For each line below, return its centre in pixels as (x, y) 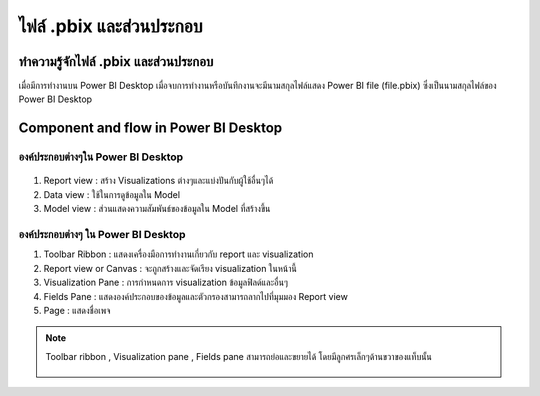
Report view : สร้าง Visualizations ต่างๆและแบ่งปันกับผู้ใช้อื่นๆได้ (158, 181)
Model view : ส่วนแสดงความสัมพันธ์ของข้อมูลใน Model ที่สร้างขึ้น (157, 209)
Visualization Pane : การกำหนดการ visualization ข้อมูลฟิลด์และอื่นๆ (166, 282)
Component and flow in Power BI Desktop (150, 128)
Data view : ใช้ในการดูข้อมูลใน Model (111, 194)
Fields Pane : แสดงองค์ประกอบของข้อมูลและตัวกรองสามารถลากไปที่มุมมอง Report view (196, 296)
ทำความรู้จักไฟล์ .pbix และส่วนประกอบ (116, 61)
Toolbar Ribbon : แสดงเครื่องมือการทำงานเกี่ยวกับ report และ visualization (178, 254)
